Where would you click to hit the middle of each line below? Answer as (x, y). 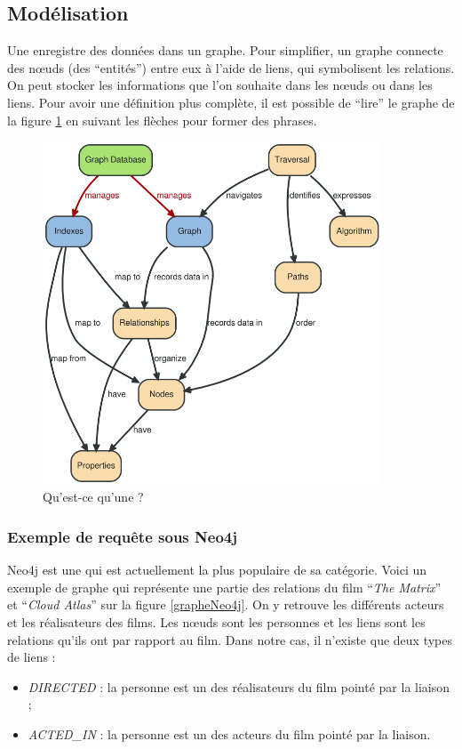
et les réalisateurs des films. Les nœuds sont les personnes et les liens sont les (216, 622)
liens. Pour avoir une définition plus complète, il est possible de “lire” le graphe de (231, 102)
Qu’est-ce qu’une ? (93, 497)
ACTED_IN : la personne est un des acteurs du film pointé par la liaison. (229, 733)
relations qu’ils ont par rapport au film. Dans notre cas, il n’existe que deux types (230, 639)
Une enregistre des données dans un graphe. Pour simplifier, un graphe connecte (225, 50)
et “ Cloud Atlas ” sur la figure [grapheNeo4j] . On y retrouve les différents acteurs (226, 604)
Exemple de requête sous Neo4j (122, 536)
